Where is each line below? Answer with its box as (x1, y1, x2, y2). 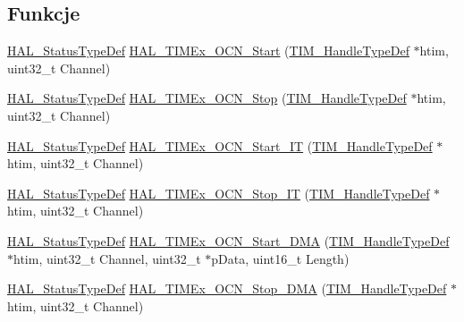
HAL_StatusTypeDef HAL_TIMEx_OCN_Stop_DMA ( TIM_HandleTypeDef (7, 279, 447, 298)
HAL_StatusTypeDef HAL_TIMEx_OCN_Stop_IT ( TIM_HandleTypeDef (7, 183, 430, 202)
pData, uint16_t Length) (211, 249, 350, 267)
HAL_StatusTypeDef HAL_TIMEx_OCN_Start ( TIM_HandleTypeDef (7, 41, 409, 60)
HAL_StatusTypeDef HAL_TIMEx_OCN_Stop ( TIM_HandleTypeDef (7, 89, 407, 107)
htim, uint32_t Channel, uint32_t (13, 249, 201, 267)
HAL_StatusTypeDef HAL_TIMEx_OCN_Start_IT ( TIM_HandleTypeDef (7, 136, 433, 155)
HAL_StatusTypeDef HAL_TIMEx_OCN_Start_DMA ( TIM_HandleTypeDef (7, 231, 450, 250)
